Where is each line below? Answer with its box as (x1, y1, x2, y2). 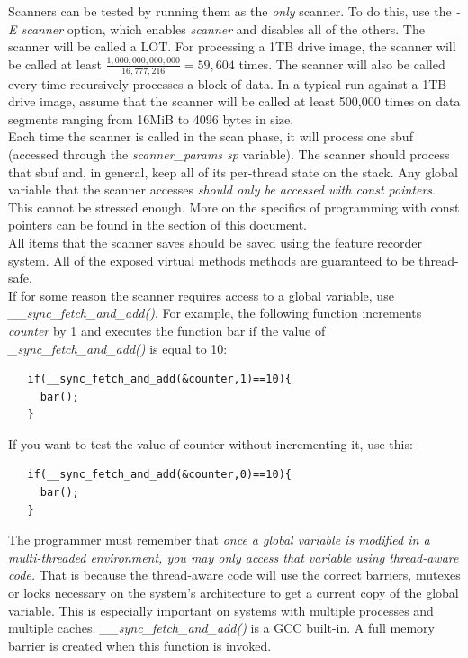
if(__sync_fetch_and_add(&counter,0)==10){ (27, 468, 292, 482)
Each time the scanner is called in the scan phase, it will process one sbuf (8, 127, 413, 146)
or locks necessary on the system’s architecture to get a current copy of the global (8, 583, 459, 602)
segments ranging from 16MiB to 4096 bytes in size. (8, 109, 294, 128)
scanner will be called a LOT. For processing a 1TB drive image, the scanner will (8, 37, 456, 56)
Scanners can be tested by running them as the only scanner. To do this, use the (8, 2, 452, 20)
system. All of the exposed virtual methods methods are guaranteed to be (8, 250, 415, 269)
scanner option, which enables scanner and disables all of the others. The (21, 19, 425, 38)
